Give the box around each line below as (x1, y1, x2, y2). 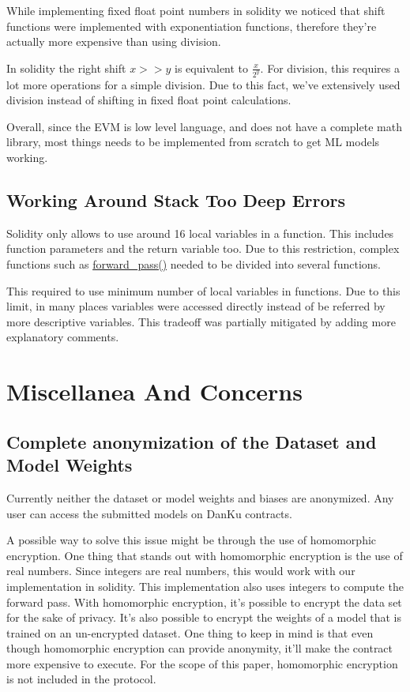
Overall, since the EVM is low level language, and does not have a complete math (6, 118, 402, 134)
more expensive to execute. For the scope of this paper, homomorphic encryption (6, 655, 398, 671)
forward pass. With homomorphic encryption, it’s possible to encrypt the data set (6, 593, 402, 610)
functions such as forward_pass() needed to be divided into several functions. (6, 256, 381, 273)
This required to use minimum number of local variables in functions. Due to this (6, 282, 401, 299)
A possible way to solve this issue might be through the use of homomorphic (6, 532, 377, 548)
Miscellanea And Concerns (6, 375, 303, 408)
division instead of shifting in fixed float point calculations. (6, 92, 292, 108)
